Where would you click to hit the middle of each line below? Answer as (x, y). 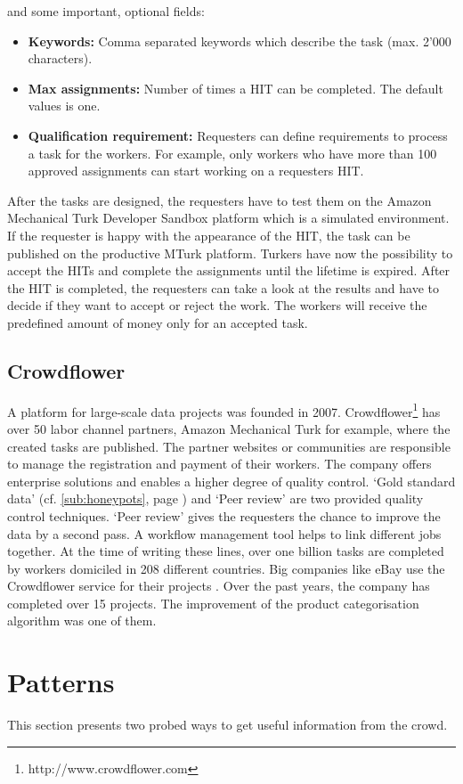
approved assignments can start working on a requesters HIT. (196, 171)
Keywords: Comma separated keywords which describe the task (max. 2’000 (240, 41)
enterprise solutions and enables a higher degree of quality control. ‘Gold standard (231, 481)
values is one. (64, 106)
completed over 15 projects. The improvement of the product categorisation (213, 603)
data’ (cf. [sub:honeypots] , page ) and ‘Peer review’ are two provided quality (215, 498)
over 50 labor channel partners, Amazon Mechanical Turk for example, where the (229, 428)
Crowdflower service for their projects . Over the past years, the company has (219, 586)
